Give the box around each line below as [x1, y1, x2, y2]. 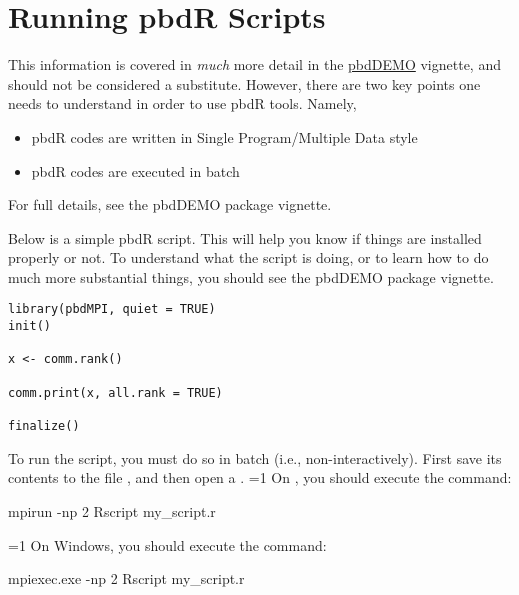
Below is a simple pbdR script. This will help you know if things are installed [8, 227, 482, 248]
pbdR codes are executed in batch [31, 160, 240, 181]
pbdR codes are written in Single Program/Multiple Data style [31, 126, 418, 147]
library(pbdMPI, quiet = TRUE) [8, 302, 216, 317]
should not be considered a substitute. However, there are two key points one [8, 73, 481, 94]
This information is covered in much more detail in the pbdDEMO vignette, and [8, 54, 501, 75]
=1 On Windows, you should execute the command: [8, 534, 327, 555]
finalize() [8, 419, 80, 434]
